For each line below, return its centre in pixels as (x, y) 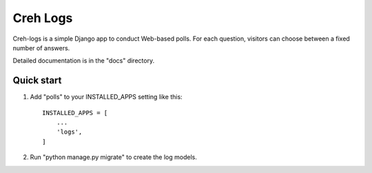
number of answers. (41, 48)
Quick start (37, 80)
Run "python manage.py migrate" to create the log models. (114, 157)
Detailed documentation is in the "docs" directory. (84, 61)
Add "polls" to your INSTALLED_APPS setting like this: (106, 97)
